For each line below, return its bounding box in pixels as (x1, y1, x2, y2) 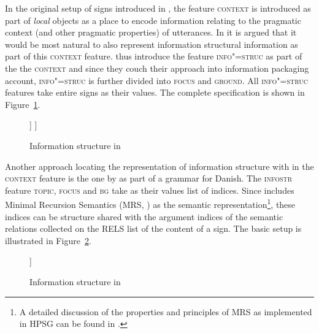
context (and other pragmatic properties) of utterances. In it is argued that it (5, 26, 297, 39)
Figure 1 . (5, 98, 40, 110)
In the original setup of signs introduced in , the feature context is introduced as (5, 2, 311, 14)
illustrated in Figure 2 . (5, 234, 91, 247)
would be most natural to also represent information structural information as (5, 37, 298, 50)
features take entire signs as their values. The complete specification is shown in (5, 86, 305, 99)
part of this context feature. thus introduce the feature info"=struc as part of (5, 50, 302, 63)
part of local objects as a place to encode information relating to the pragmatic (5, 13, 301, 26)
